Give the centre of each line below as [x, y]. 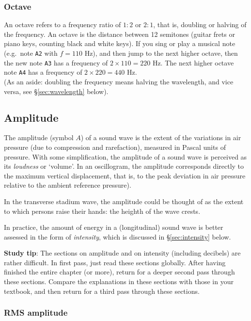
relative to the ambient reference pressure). [68, 185]
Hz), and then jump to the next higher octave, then [161, 53]
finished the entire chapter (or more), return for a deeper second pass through [119, 272]
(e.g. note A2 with [31, 53]
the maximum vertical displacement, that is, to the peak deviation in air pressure [125, 175]
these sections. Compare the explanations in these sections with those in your [119, 281]
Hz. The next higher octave [193, 62]
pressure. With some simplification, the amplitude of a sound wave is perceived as [125, 156]
